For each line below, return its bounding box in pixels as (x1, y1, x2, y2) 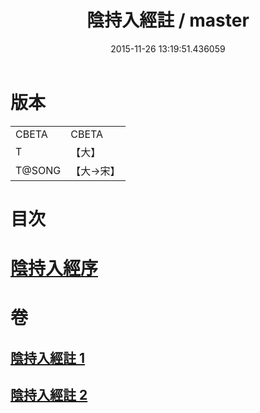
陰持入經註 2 (10, 387, 88, 404)
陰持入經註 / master (86, 9, 250, 32)
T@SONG (15, 163, 62, 177)
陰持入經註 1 (10, 349, 86, 366)
